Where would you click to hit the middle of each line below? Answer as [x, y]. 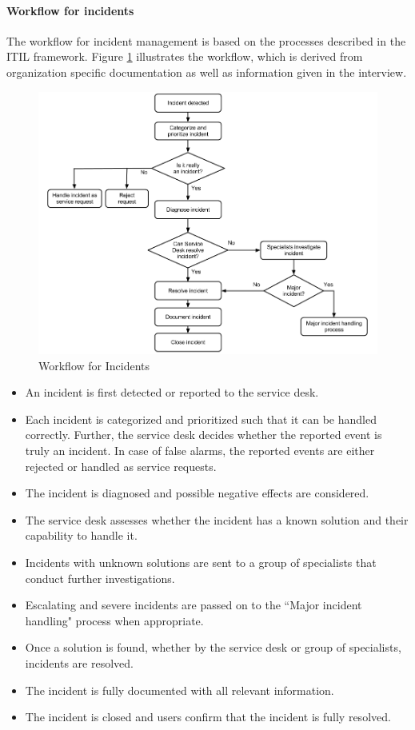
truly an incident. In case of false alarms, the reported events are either [200, 451]
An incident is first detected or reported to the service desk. [172, 392]
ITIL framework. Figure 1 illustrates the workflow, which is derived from [185, 56]
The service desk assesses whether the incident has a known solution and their [217, 519]
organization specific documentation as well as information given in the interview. [207, 72]
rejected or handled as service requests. [121, 466]
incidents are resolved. [79, 663]
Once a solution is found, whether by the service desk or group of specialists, [213, 647]
